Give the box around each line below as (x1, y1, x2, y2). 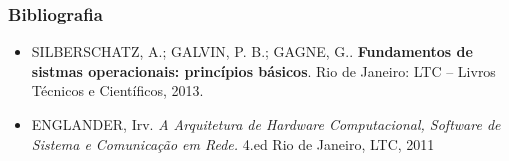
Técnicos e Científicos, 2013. (31, 80, 204, 101)
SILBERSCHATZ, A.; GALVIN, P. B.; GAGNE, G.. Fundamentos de (31, 41, 473, 62)
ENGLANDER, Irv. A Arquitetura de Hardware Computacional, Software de (31, 114, 501, 134)
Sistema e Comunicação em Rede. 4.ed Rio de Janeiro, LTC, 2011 (31, 133, 435, 154)
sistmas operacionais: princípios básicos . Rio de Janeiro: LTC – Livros (31, 60, 496, 81)
